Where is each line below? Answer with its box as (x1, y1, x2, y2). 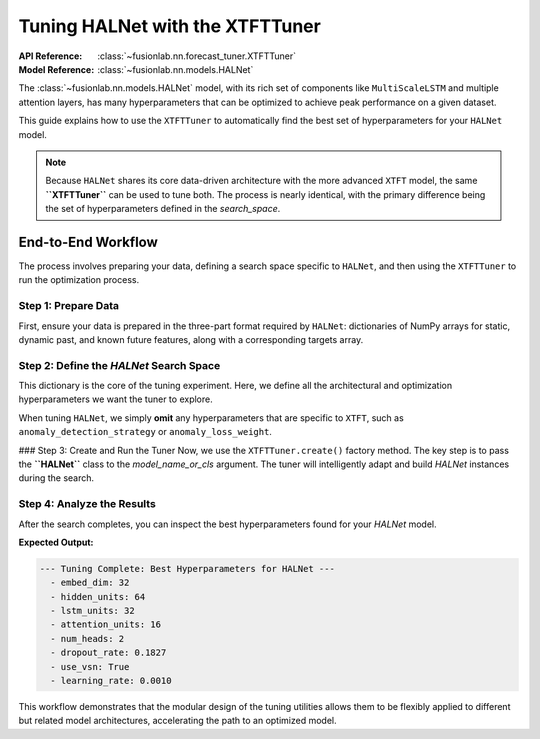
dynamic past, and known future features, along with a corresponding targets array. (18, 333, 364, 345)
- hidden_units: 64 (50, 591, 146, 602)
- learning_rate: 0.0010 (50, 675, 172, 687)
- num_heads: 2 (50, 633, 125, 644)
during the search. (18, 472, 95, 484)
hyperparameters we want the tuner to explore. (18, 393, 214, 405)
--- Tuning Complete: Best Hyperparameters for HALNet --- (39, 563, 335, 574)
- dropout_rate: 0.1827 (50, 647, 167, 659)
